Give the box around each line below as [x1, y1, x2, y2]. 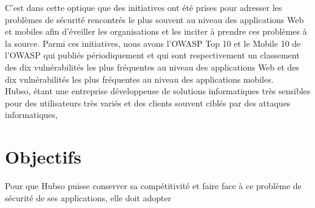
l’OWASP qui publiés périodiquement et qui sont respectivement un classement [5, 49, 300, 61]
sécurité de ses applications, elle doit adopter [5, 191, 172, 204]
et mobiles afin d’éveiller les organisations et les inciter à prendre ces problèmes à [5, 25, 307, 38]
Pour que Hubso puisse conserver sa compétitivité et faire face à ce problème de [5, 179, 302, 192]
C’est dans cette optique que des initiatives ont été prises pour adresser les [5, 1, 282, 13]
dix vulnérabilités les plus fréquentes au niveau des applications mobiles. [5, 72, 274, 85]
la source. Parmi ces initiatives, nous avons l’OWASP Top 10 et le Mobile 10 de [5, 36, 301, 49]
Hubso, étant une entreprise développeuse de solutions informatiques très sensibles [5, 85, 311, 97]
